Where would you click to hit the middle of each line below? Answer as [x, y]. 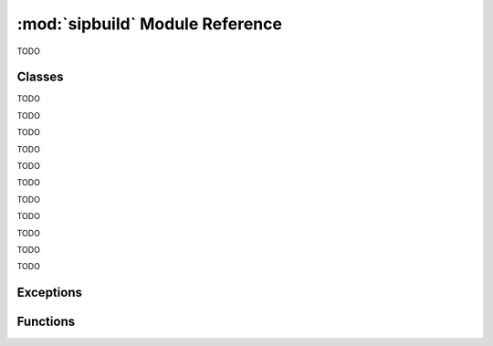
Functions [46, 322]
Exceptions [49, 293]
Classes [40, 77]
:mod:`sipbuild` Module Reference [150, 24]
